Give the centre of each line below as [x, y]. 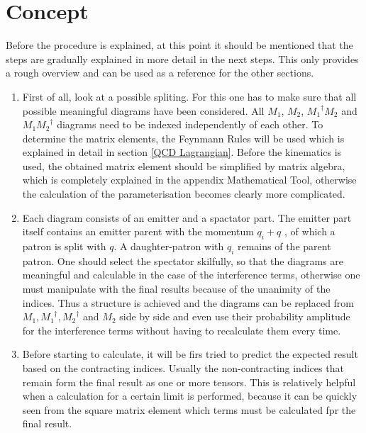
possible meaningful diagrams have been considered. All [143, 110]
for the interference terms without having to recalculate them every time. [182, 330]
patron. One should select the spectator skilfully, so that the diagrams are [183, 260]
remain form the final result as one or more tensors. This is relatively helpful [189, 382]
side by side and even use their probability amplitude [235, 316]
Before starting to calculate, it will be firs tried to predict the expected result [190, 354]
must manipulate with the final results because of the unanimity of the [176, 289]
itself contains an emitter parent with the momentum [138, 231]
